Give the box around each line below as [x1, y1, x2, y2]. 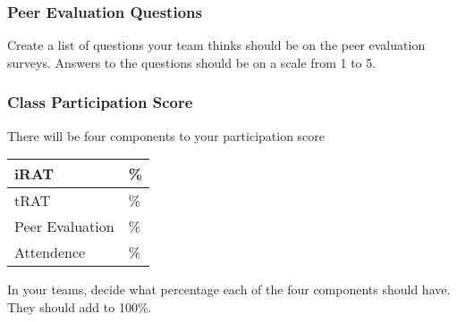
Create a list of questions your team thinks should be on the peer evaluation [7, 36, 426, 54]
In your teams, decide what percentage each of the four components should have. [7, 280, 451, 299]
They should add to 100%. [7, 297, 152, 316]
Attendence [14, 242, 86, 263]
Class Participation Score [7, 91, 193, 113]
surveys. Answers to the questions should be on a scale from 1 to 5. [7, 53, 377, 71]
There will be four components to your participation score [7, 126, 326, 144]
